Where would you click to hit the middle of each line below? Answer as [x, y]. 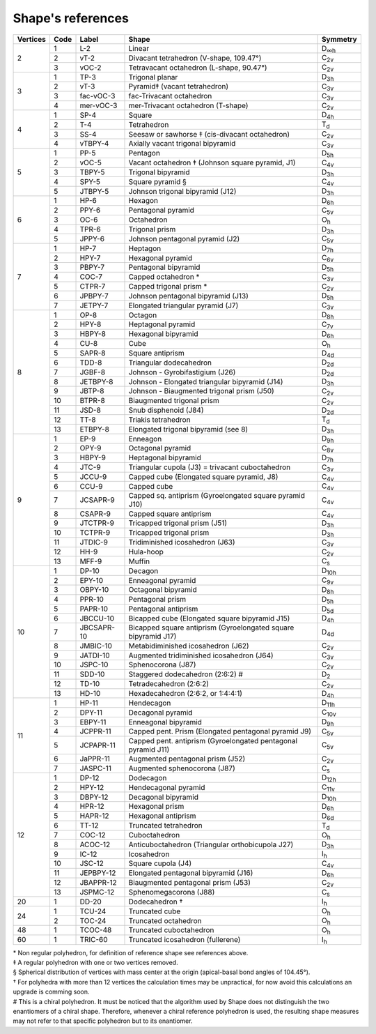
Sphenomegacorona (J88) [172, 892]
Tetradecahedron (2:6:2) [169, 684]
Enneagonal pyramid [162, 580]
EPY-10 [92, 580]
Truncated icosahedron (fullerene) [185, 940]
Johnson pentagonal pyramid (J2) [184, 238]
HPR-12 [92, 807]
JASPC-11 [95, 768]
